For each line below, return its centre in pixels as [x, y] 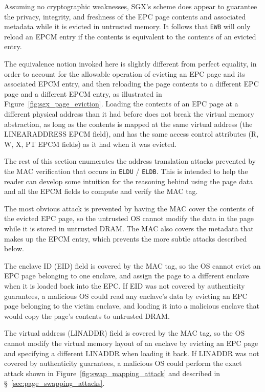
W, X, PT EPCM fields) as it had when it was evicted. [91, 144]
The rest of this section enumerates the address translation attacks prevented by [130, 161]
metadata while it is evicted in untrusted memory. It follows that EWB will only [127, 26]
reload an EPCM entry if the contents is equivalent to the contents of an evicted [130, 36]
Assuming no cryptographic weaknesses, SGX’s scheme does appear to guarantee [131, 6]
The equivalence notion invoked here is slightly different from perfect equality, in [130, 64]
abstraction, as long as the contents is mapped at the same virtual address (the [128, 124]
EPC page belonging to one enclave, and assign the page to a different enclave [127, 276]
